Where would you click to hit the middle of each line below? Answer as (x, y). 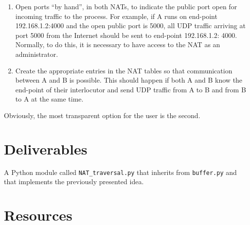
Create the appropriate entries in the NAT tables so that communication (124, 70)
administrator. (37, 54)
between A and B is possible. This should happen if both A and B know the (129, 80)
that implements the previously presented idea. (74, 182)
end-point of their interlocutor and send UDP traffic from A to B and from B (131, 89)
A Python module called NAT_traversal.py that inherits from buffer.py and (120, 172)
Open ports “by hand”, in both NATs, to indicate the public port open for (126, 6)
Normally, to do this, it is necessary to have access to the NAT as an (118, 44)
